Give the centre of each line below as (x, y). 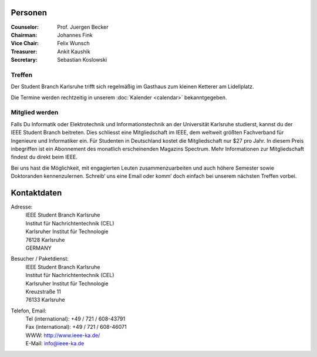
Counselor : (25, 27)
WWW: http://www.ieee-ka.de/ (63, 335)
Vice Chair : (25, 43)
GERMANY (39, 248)
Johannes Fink (75, 35)
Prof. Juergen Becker (83, 27)
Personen (29, 13)
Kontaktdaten (36, 193)
